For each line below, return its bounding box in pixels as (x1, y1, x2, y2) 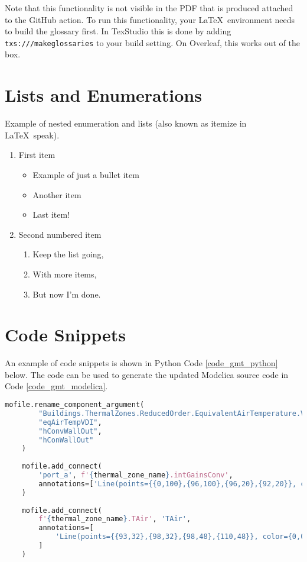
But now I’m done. (32, 288, 101, 300)
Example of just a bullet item (32, 168, 139, 180)
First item (18, 148, 55, 161)
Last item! (32, 208, 70, 221)
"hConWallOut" (38, 435, 94, 444)
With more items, (32, 267, 97, 280)
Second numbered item (18, 228, 102, 240)
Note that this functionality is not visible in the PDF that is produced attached (5, 2, 293, 14)
